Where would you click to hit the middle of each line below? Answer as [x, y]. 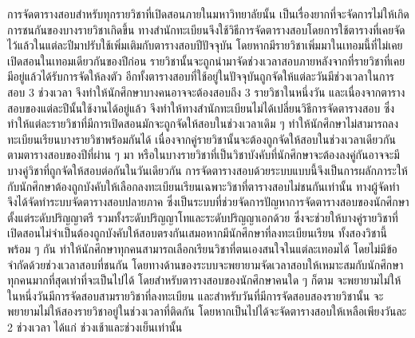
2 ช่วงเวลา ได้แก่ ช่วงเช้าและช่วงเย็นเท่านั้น [95, 326]
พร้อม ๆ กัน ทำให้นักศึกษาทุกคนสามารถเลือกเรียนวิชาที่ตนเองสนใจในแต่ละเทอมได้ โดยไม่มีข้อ [202, 248]
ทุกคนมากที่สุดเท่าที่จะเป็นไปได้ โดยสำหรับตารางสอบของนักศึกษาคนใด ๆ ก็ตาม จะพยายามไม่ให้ [204, 280]
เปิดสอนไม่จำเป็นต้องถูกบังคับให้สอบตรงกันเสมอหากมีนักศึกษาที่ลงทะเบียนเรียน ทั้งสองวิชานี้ [198, 233]
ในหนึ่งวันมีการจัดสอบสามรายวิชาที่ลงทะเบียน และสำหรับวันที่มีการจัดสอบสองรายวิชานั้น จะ [196, 295]
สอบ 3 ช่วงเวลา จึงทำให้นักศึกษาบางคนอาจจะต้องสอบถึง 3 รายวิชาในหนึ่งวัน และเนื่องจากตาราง [206, 91]
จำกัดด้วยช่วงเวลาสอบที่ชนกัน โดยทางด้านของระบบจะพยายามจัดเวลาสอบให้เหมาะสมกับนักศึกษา [206, 264]
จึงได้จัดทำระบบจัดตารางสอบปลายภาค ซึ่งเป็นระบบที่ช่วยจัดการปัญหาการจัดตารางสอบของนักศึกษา [208, 202]
